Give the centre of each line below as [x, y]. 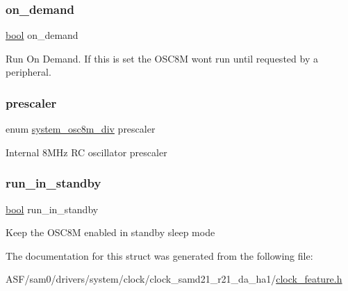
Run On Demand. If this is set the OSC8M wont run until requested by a [162, 58]
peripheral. [28, 72]
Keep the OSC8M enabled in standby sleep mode [110, 232]
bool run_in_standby [52, 209]
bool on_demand [42, 35]
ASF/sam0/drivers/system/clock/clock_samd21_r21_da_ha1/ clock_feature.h [174, 279]
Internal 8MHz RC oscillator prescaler [86, 152]
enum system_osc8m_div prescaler [81, 129]
